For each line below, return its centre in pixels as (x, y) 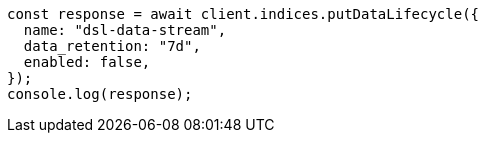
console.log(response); (100, 94)
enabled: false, (87, 62)
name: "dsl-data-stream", (125, 30)
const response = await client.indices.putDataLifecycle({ (243, 14)
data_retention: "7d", (112, 46)
